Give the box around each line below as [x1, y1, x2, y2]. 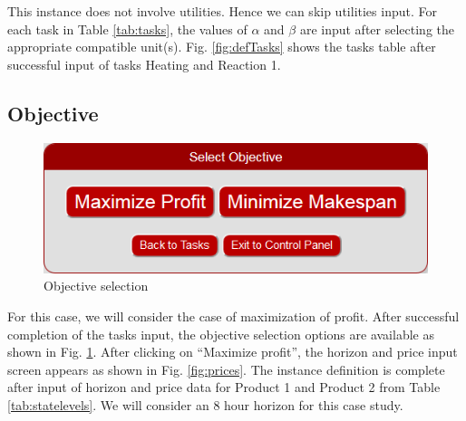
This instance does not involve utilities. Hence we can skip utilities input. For [7, 2, 437, 20]
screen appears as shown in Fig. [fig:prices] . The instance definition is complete [7, 359, 445, 378]
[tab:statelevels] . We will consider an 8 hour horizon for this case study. [7, 395, 403, 414]
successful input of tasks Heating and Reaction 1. [7, 54, 281, 73]
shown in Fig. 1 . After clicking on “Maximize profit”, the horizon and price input [7, 342, 458, 361]
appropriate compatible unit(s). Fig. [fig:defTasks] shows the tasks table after [7, 37, 436, 56]
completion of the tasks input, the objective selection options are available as [7, 324, 434, 343]
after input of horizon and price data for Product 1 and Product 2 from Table [7, 378, 441, 397]
